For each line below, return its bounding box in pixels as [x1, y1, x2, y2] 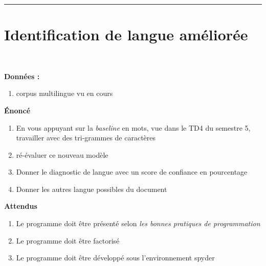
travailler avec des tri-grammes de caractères [16, 132, 156, 143]
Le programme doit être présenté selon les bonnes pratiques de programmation [16, 218, 260, 229]
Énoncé [4, 105, 31, 115]
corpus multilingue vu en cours [16, 88, 113, 99]
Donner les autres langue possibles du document [16, 183, 167, 194]
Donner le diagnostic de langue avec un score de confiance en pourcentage [16, 166, 248, 177]
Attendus [4, 201, 37, 211]
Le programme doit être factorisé [16, 235, 120, 246]
